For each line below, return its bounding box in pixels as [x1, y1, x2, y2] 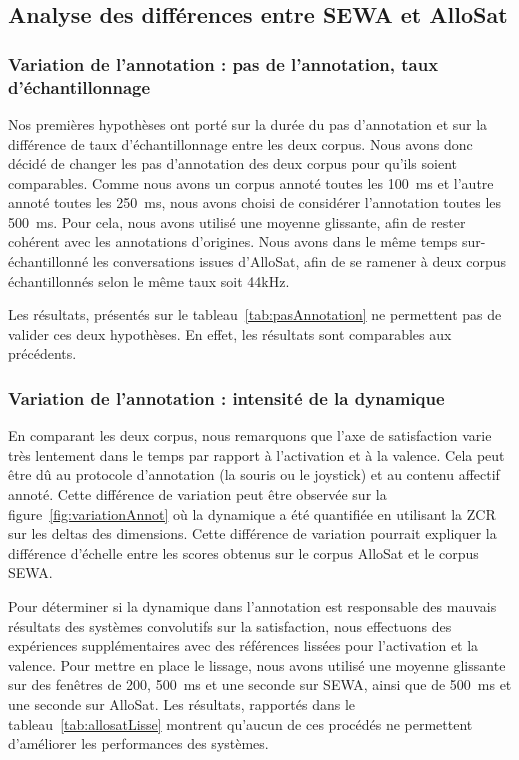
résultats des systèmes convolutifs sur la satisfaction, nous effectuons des [8, 615, 452, 636]
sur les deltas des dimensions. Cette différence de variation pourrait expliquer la [8, 523, 497, 544]
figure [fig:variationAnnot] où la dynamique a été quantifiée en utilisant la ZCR [8, 503, 496, 524]
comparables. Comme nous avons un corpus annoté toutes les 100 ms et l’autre [8, 172, 494, 193]
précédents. [8, 343, 77, 364]
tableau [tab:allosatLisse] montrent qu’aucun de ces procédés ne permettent [8, 713, 473, 734]
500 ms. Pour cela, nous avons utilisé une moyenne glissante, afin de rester [8, 211, 466, 232]
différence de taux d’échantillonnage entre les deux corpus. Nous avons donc [8, 133, 473, 154]
